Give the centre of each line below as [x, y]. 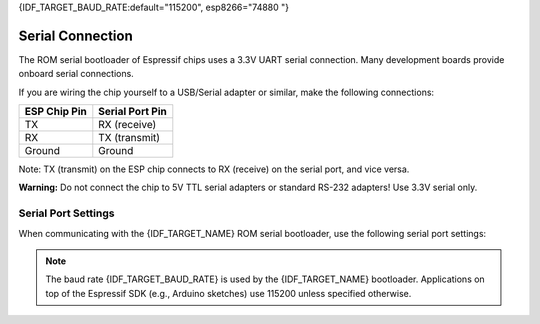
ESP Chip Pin [55, 112]
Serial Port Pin [132, 112]
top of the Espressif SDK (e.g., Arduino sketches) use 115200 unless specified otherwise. [228, 293]
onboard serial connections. [76, 74]
